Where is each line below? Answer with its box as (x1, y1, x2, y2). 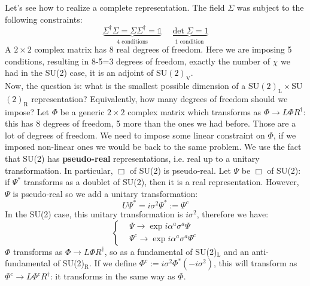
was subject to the (236, 1, 304, 13)
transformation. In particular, (5, 164, 113, 176)
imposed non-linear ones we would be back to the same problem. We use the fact (5, 140, 302, 153)
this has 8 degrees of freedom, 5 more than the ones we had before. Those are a (5, 117, 296, 130)
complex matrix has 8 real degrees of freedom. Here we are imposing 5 (34, 43, 292, 56)
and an (223, 245, 249, 257)
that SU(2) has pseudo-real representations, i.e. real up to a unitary (5, 152, 260, 165)
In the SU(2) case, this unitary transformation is (5, 207, 183, 220)
